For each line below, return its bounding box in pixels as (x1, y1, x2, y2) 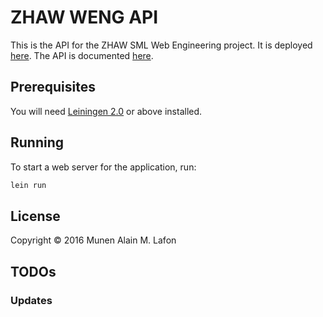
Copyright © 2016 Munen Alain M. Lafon (10, 234, 177, 246)
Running (10, 134, 65, 151)
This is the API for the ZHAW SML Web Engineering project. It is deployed (10, 39, 313, 51)
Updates (10, 293, 53, 307)
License (10, 207, 61, 225)
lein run (10, 180, 47, 190)
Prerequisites (10, 79, 96, 96)
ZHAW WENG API (10, 6, 159, 29)
